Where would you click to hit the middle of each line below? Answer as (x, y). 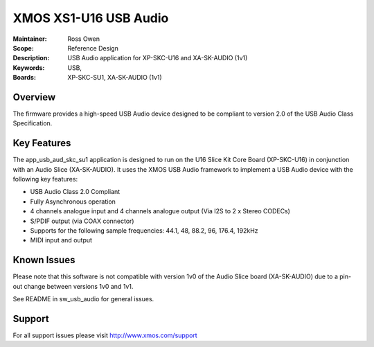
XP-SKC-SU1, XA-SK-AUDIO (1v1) (115, 78)
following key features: (45, 179)
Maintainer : (30, 39)
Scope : (23, 48)
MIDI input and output (61, 240)
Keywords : (29, 68)
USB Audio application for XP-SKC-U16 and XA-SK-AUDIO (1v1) (158, 58)
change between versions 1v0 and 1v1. (79, 286)
